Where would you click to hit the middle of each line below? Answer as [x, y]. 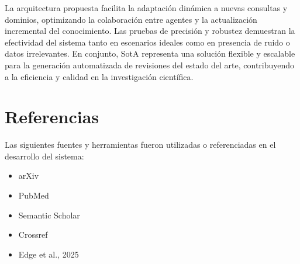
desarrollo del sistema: [44, 156]
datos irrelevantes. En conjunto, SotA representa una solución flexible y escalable [150, 53]
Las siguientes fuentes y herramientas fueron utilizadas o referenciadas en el [140, 145]
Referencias [52, 117]
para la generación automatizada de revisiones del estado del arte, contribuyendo [150, 65]
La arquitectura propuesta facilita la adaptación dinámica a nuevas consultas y [146, 8]
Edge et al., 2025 [49, 254]
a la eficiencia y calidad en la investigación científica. [99, 76]
